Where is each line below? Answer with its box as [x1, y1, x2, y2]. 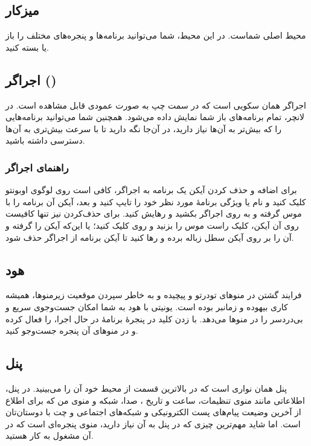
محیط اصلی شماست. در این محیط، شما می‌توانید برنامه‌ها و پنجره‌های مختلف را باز [5, 29, 306, 42]
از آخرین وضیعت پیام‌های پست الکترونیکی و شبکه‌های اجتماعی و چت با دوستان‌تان [5, 406, 301, 418]
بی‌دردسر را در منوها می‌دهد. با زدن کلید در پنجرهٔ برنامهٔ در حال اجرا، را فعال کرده [5, 312, 303, 325]
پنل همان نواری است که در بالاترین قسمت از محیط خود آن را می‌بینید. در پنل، [5, 381, 287, 394]
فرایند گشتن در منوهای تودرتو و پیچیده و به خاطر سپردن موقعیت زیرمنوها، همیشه [5, 288, 302, 301]
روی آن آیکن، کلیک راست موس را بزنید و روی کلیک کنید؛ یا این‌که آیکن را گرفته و [5, 218, 299, 231]
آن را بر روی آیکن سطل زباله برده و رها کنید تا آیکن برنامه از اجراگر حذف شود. [5, 231, 294, 243]
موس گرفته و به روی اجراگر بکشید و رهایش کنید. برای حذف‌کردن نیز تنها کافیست [5, 207, 302, 220]
